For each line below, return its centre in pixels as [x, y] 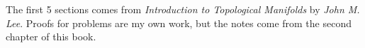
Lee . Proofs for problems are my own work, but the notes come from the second [179, 23]
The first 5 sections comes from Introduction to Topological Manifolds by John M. [183, 9]
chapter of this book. [51, 37]
